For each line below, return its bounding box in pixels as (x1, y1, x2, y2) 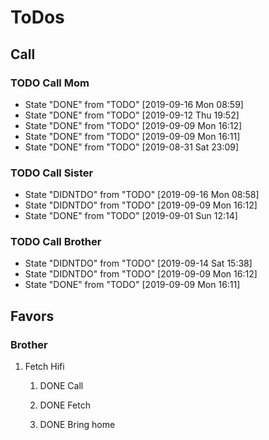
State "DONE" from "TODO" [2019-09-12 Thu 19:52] (24, 109, 240, 121)
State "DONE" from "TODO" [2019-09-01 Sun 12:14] (24, 210, 238, 222)
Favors (10, 307, 55, 325)
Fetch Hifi (24, 361, 65, 373)
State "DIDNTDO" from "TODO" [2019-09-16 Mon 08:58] (24, 189, 260, 201)
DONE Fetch (39, 399, 91, 411)
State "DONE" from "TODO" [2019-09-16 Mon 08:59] (24, 98, 244, 110)
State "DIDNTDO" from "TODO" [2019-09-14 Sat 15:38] (24, 257, 253, 270)
